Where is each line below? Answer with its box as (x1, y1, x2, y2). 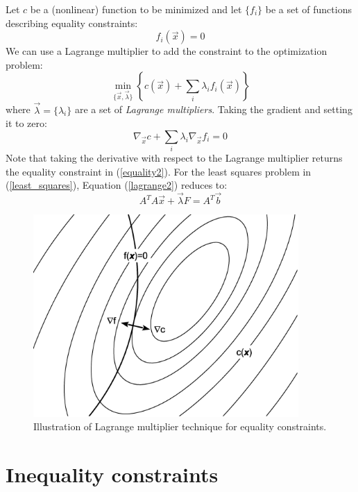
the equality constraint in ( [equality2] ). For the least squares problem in (6, 164, 312, 178)
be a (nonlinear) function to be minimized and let (30, 2, 242, 16)
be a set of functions (265, 2, 352, 16)
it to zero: (6, 116, 47, 130)
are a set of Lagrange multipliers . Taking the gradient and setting (74, 102, 352, 117)
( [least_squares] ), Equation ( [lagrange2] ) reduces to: (6, 178, 228, 192)
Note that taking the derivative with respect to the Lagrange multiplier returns (6, 151, 343, 165)
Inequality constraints (6, 459, 219, 488)
